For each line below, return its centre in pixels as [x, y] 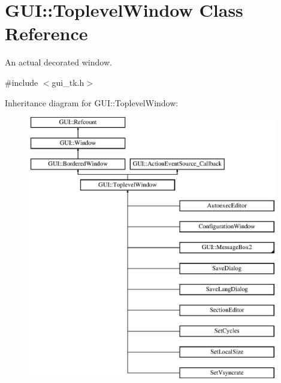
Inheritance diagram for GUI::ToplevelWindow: [92, 102]
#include [22, 82]
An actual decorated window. [58, 62]
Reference [46, 33]
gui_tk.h [68, 82]
